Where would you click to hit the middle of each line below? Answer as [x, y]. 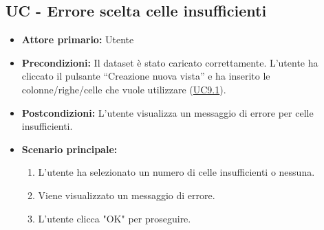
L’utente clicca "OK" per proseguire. [115, 218]
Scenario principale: [69, 149]
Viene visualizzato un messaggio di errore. [127, 195]
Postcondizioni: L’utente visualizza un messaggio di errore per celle [168, 112]
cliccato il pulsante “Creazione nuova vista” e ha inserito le [146, 76]
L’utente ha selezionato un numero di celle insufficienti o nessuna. [176, 172]
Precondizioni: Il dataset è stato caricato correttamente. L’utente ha [170, 62]
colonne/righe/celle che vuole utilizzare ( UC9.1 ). [124, 89]
